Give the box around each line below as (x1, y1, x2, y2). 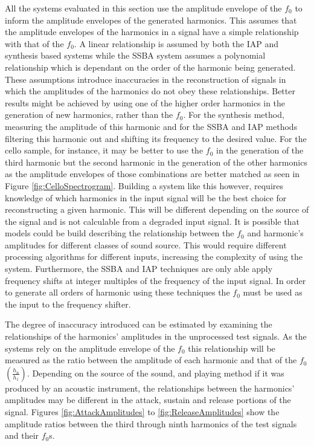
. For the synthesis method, (183, 108, 284, 121)
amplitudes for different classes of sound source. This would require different (5, 238, 287, 251)
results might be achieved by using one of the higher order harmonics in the (5, 96, 286, 109)
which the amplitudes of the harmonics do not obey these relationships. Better (5, 85, 295, 97)
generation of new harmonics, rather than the (5, 108, 173, 121)
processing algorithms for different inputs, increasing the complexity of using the (5, 250, 303, 263)
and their (5, 429, 39, 442)
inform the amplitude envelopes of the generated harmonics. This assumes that (5, 13, 297, 26)
